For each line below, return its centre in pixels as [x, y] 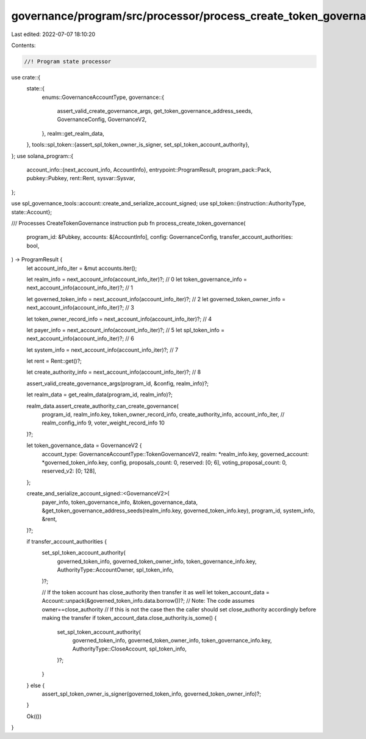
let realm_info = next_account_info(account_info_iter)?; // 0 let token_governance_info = [137, 279]
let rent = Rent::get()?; [54, 361]
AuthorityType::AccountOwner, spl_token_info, [115, 570]
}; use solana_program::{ [42, 156]
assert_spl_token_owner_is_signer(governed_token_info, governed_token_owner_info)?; [152, 694]
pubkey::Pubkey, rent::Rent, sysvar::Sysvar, [81, 178]
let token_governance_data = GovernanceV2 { [84, 445]
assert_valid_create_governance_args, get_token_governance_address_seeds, [155, 111]
